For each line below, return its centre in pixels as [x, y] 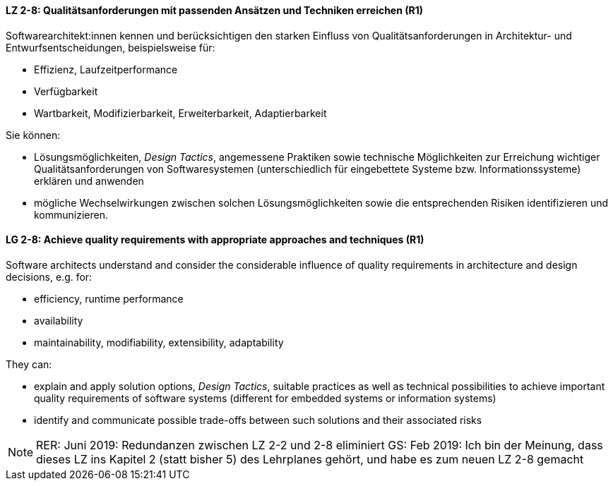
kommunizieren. [71, 214]
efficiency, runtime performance [109, 298]
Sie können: [33, 135]
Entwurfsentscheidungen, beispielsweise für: [111, 47]
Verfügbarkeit [66, 91]
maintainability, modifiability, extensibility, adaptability [159, 342]
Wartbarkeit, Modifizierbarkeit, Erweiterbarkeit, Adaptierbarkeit [180, 113]
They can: [29, 364]
